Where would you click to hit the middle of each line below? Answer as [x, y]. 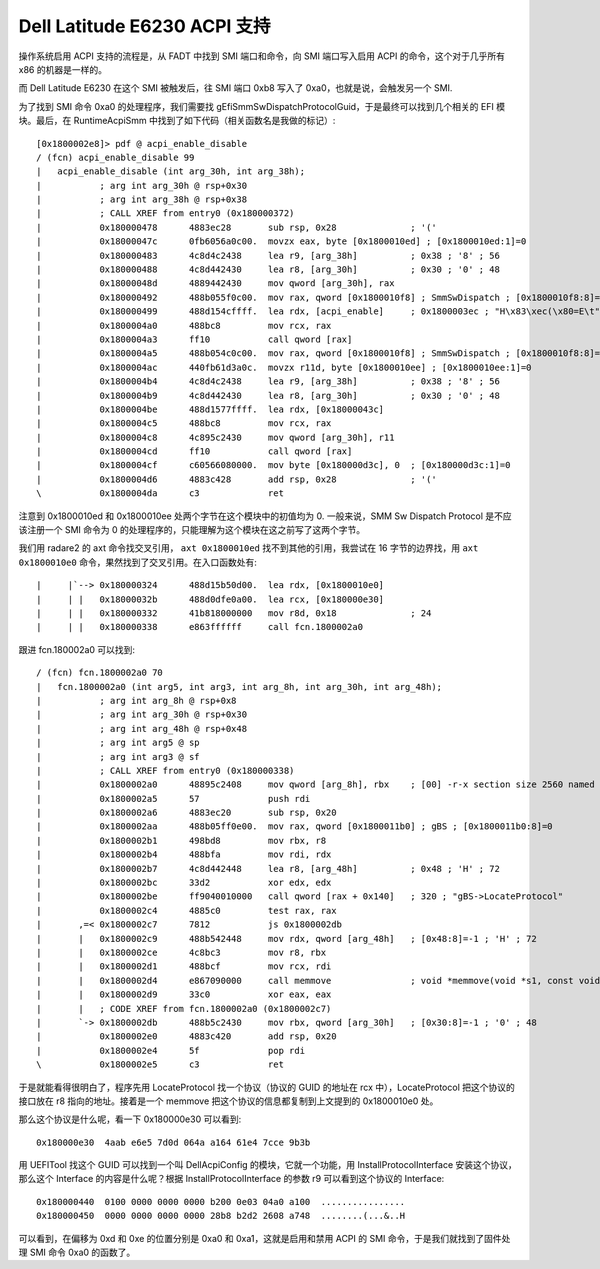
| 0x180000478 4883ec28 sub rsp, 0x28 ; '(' [236, 227]
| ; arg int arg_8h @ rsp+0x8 [136, 700]
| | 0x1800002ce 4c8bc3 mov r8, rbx [181, 952]
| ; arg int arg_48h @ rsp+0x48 [142, 728]
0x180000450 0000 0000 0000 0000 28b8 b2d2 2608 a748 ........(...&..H [221, 1216]
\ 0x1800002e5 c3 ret [160, 1064]
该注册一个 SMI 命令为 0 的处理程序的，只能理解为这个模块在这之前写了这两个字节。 [191, 530]
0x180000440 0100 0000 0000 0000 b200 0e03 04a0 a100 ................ [221, 1201]
